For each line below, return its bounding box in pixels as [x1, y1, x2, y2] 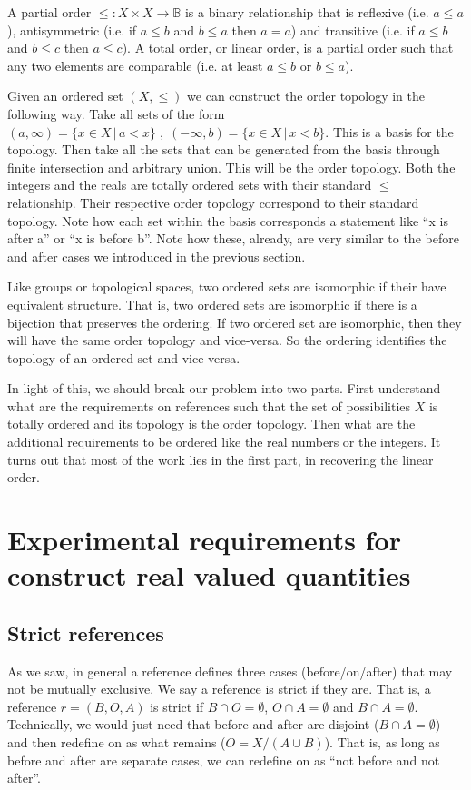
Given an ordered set [7, 86, 123, 105]
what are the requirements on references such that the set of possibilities [7, 396, 411, 415]
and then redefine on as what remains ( [7, 732, 226, 751]
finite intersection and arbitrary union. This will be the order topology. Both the [7, 157, 456, 176]
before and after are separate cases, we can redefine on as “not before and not [7, 750, 440, 769]
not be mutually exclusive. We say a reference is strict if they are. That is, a [7, 679, 431, 698]
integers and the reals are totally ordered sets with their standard [7, 175, 372, 194]
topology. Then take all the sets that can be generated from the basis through [7, 140, 440, 159]
